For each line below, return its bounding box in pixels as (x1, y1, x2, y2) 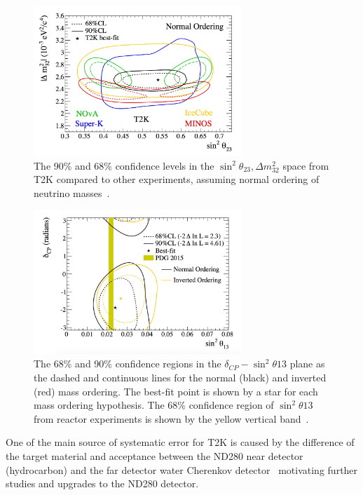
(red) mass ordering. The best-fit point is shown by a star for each (34, 384, 318, 398)
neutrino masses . (34, 185, 110, 200)
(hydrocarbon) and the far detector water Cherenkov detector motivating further (6, 462, 358, 477)
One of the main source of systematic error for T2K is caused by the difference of (6, 435, 355, 449)
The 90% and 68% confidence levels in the (34, 158, 214, 172)
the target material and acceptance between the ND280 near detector (6, 448, 303, 463)
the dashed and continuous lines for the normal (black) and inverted (34, 369, 327, 384)
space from (282, 158, 329, 172)
